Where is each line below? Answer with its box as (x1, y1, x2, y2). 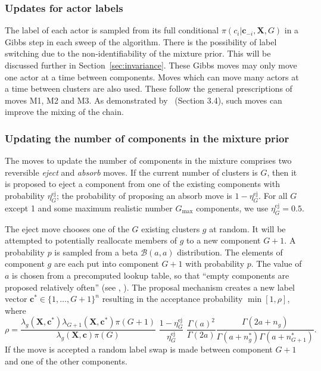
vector (5, 292, 27, 305)
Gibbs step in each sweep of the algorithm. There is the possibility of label (5, 35, 277, 48)
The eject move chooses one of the (5, 222, 129, 235)
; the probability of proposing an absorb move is (57, 189, 232, 201)
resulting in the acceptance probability (102, 292, 243, 305)
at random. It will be (209, 222, 286, 235)
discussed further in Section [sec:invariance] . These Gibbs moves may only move (5, 59, 297, 71)
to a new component (186, 234, 261, 247)
